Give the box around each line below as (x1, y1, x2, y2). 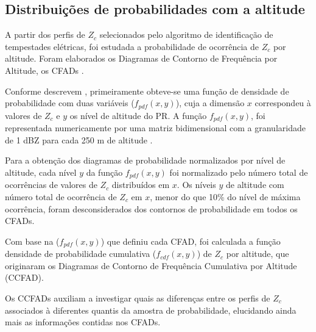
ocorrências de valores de (5, 178, 97, 191)
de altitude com (225, 178, 284, 191)
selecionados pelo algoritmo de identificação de (99, 28, 273, 41)
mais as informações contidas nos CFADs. (5, 316, 161, 328)
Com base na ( (5, 234, 60, 247)
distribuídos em (111, 178, 170, 191)
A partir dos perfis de (5, 28, 85, 41)
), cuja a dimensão (175, 96, 245, 109)
